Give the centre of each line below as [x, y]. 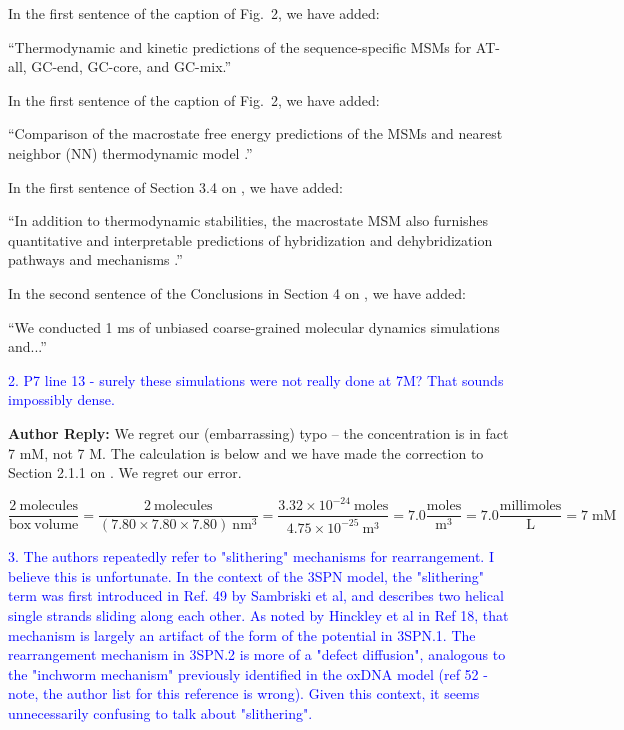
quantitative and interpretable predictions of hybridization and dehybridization [250, 239]
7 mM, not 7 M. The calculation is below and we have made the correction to [246, 452]
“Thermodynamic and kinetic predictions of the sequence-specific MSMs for [240, 46]
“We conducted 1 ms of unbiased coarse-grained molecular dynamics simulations [254, 326]
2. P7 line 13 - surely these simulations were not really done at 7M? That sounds [256, 379]
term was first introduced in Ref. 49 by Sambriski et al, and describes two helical [256, 595]
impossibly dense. [61, 399]
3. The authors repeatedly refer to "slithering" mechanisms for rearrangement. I [251, 556]
